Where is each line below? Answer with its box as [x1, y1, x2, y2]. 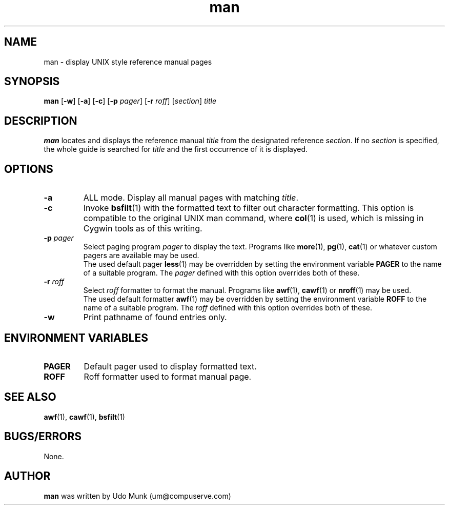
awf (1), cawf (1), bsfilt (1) [44, 412, 125, 421]
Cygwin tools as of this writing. [83, 223, 202, 234]
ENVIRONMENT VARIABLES [4, 331, 148, 344]
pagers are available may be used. [83, 251, 199, 260]
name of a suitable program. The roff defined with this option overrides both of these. [83, 303, 373, 312]
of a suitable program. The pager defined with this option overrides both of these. [83, 268, 360, 278]
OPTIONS [4, 162, 53, 175]
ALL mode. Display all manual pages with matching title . [83, 192, 299, 203]
